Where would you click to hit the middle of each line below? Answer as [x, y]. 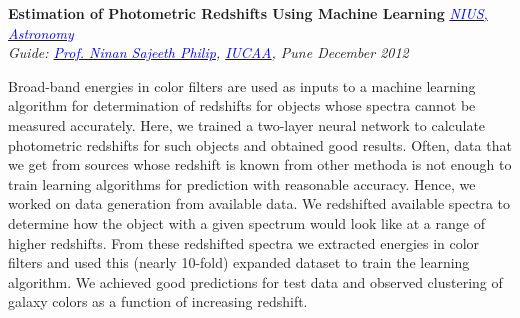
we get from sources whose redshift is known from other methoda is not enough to [260, 164]
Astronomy [41, 32]
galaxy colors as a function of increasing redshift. [158, 301]
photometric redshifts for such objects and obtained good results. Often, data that [260, 144]
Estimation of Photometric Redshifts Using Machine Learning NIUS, [248, 13]
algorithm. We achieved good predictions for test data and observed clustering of [255, 281]
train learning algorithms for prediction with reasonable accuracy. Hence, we [242, 183]
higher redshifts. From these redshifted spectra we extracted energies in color [244, 242]
